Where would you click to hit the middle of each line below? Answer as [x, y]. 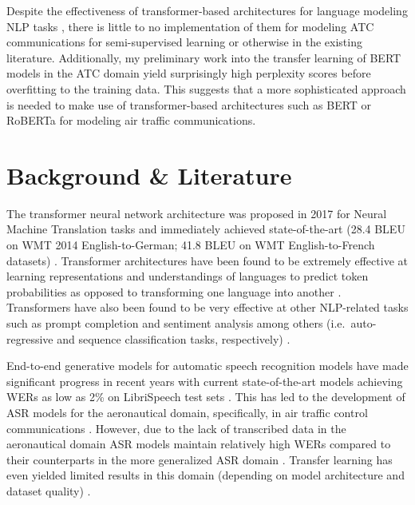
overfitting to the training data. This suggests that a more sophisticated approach [206, 88]
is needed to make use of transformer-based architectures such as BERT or [189, 104]
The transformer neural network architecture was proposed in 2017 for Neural [197, 213]
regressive [30, 338]
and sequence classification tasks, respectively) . [174, 338]
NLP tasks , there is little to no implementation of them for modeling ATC [190, 26]
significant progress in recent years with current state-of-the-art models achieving [205, 381]
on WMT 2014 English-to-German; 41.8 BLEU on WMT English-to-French [191, 245]
